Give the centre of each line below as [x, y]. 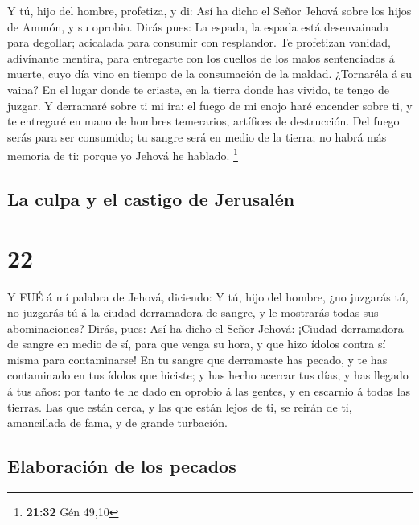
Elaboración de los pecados [122, 466]
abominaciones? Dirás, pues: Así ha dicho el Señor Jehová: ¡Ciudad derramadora [205, 328]
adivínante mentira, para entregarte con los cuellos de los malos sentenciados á [201, 57]
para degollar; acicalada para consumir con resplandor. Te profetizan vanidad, [199, 42]
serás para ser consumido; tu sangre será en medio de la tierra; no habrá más [197, 136]
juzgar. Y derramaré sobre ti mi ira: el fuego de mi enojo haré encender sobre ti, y [210, 105]
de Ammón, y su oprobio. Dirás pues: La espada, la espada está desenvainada [198, 26]
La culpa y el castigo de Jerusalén [151, 198]
